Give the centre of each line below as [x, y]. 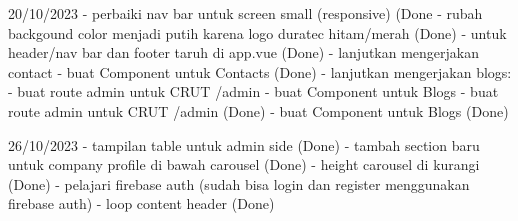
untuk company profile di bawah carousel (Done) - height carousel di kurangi [244, 164]
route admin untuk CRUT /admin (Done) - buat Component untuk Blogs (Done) [258, 110]
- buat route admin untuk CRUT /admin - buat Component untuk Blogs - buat [253, 91]
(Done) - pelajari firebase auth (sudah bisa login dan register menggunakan [239, 183]
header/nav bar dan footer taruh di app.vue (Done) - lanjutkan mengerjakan [244, 52]
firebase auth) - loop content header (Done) [141, 203]
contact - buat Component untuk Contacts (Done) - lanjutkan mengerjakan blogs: [260, 71]
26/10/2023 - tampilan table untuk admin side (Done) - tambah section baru [244, 144]
